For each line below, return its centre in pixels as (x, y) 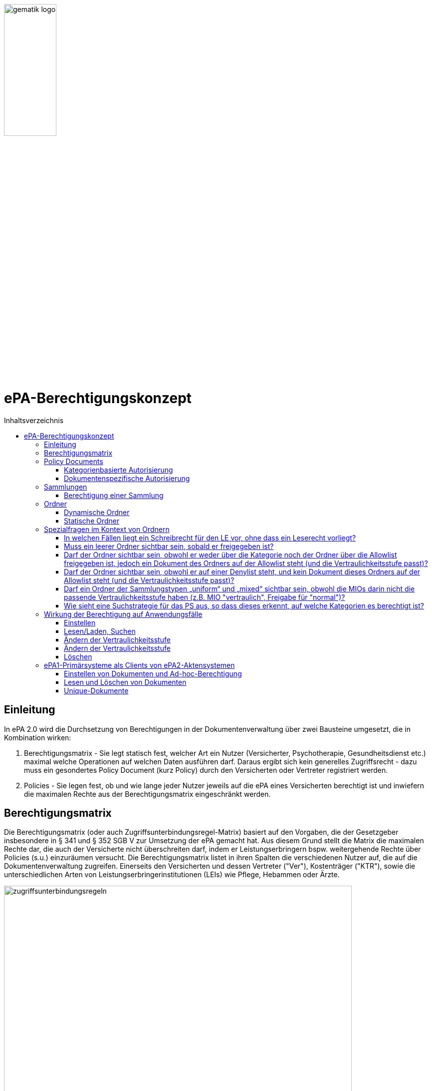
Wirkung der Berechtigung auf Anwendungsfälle (123, 614)
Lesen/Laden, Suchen (100, 631)
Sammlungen (66, 487)
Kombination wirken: (38, 737)
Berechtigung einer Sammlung (114, 495)
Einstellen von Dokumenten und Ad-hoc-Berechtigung (153, 673)
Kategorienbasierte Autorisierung (118, 470)
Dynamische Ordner (97, 512)
